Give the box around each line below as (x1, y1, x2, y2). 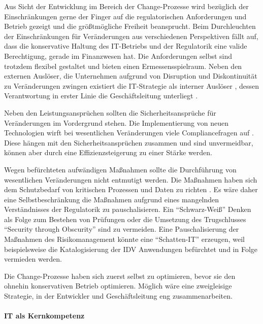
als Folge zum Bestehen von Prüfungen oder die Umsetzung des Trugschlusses (4, 213, 246, 224)
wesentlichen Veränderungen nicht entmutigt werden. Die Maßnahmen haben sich (4, 174, 257, 185)
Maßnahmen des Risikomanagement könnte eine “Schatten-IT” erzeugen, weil (4, 234, 245, 244)
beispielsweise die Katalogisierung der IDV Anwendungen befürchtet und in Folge (4, 243, 258, 254)
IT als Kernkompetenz (4, 310, 85, 321)
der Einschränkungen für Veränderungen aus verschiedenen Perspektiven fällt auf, (4, 30, 258, 41)
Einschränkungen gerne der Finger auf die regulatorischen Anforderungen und (4, 11, 247, 21)
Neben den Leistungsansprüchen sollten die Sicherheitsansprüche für (4, 107, 216, 118)
